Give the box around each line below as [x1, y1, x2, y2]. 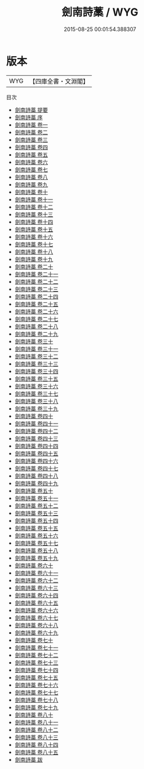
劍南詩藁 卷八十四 [14, 741, 58, 748]
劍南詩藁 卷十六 [14, 233, 54, 240]
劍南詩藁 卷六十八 [14, 621, 58, 629]
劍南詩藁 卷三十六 [14, 382, 58, 390]
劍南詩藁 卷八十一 [14, 718, 58, 726]
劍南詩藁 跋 [14, 756, 43, 763]
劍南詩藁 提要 [14, 106, 48, 114]
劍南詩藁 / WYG [61, 5, 139, 19]
